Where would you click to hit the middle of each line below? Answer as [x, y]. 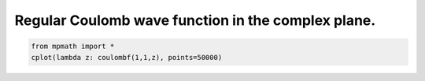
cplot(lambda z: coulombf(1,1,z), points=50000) [127, 57]
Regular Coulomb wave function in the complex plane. [195, 20]
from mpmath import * [73, 46]
